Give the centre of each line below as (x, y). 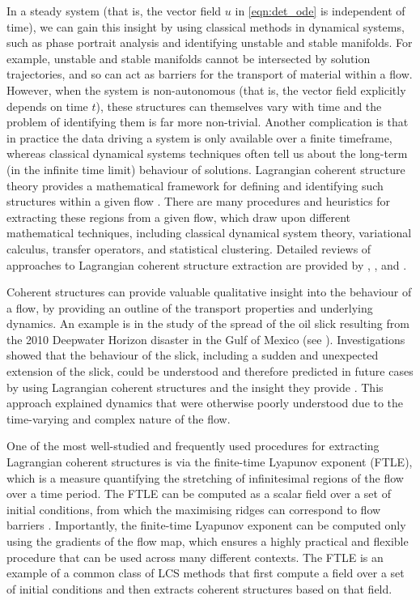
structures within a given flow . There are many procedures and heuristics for (198, 201)
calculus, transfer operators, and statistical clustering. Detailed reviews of (189, 248)
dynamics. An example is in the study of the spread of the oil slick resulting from (208, 323)
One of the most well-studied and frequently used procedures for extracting (193, 446)
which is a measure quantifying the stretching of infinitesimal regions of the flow (205, 477)
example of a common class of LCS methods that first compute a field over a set (206, 573)
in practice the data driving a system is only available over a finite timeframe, (199, 137)
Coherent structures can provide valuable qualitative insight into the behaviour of (209, 292)
